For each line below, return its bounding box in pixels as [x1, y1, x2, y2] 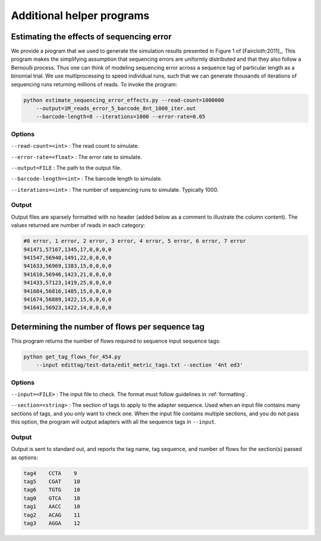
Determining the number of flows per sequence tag [11, 322, 205, 332]
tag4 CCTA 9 [23, 470, 77, 477]
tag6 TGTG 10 [23, 486, 80, 493]
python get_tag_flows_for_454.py [23, 353, 121, 360]
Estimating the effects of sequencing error [11, 32, 172, 42]
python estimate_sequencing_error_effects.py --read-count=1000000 [23, 97, 225, 104]
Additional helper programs [11, 9, 150, 22]
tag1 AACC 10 [23, 503, 80, 510]
